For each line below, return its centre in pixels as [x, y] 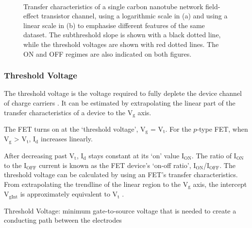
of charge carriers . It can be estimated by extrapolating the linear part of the [120, 102]
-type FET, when [222, 129]
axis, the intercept [220, 184]
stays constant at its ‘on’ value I [136, 155]
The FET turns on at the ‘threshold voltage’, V [75, 129]
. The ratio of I [214, 155]
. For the [178, 129]
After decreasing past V [39, 155]
